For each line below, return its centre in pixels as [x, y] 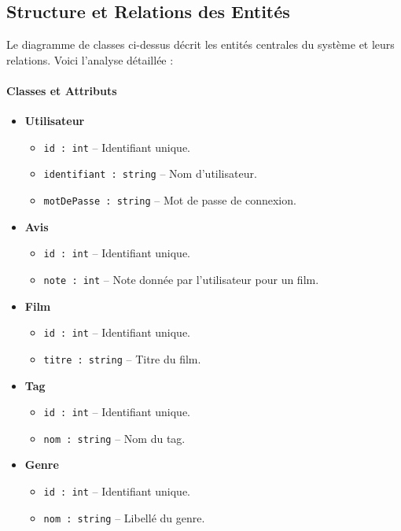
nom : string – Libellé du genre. [124, 517]
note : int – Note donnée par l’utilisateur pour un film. [181, 279]
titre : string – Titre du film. [122, 358]
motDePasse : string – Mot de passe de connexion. [170, 200]
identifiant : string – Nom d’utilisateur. [150, 173]
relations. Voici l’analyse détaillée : [90, 59]
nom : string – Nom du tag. [114, 438]
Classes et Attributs [62, 90]
